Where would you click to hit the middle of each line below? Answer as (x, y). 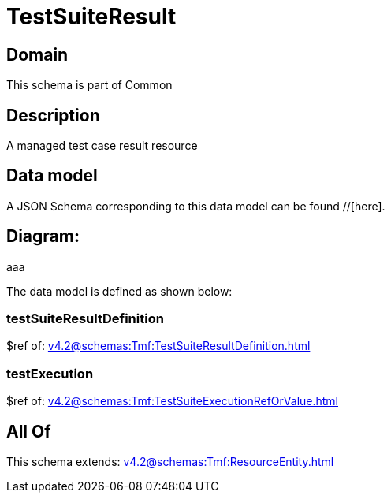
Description (53, 115)
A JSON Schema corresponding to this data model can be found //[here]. (196, 206)
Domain (37, 54)
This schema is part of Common (89, 85)
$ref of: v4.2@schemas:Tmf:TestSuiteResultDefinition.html (158, 346)
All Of (29, 431)
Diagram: (43, 236)
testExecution (50, 373)
